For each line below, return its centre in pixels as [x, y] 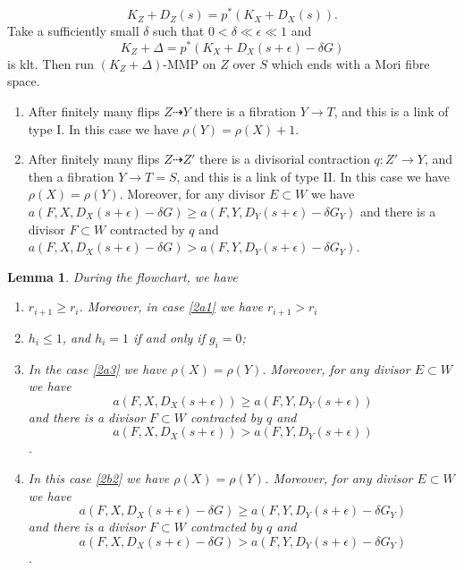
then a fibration [71, 176]
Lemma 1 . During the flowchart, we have [122, 276]
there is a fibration [245, 111]
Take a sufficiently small [73, 31]
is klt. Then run [51, 63]
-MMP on [190, 63]
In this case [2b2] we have [99, 477]
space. [24, 81]
